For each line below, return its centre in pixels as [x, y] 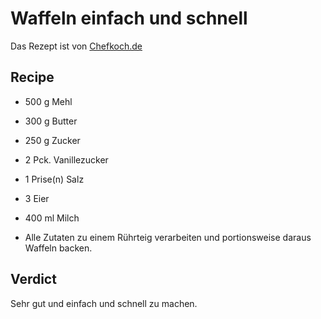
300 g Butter [51, 121]
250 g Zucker [52, 140]
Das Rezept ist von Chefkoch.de [76, 46]
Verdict [33, 279]
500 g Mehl [48, 101]
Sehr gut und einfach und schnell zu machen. [104, 303]
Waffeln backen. [58, 248]
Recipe [32, 77]
